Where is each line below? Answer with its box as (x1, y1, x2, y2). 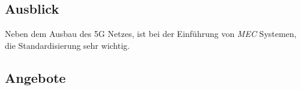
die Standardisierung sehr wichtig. (5, 39, 130, 51)
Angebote (5, 68, 66, 86)
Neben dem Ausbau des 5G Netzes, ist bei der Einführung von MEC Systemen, (5, 27, 297, 40)
